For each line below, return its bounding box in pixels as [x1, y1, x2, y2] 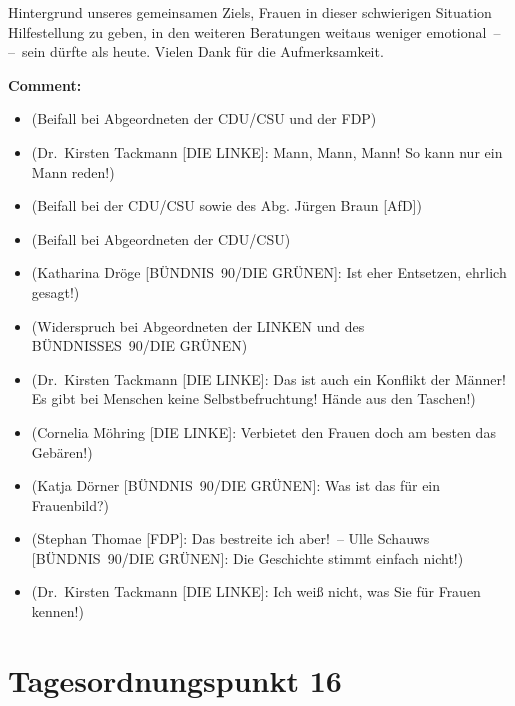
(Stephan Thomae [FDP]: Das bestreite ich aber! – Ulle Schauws [31, 528, 430, 549]
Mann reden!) [31, 161, 115, 182]
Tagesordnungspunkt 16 [8, 659, 342, 700]
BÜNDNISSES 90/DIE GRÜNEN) [31, 335, 248, 356]
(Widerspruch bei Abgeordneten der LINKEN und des [31, 315, 365, 336]
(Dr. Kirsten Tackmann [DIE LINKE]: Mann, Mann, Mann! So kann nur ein [31, 141, 503, 162]
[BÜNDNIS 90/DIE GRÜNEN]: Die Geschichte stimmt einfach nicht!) [31, 547, 464, 568]
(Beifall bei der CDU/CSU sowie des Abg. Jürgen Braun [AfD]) [31, 195, 422, 216]
